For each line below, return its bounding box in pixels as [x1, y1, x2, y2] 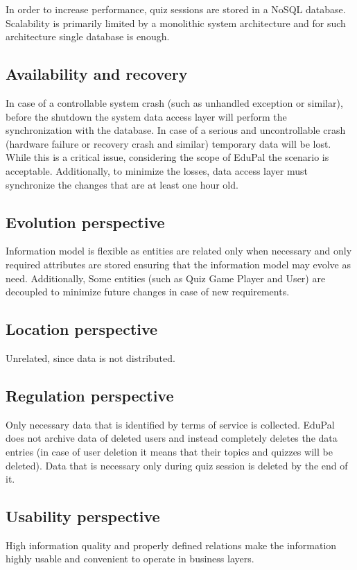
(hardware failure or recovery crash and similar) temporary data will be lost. [6, 136, 331, 150]
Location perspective [6, 318, 158, 340]
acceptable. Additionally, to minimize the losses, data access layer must [6, 163, 308, 178]
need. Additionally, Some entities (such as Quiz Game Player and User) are [6, 270, 326, 285]
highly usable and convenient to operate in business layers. [6, 551, 254, 566]
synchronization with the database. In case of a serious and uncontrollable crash [6, 123, 346, 137]
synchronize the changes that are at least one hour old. [6, 177, 238, 191]
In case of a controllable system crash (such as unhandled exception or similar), [6, 95, 343, 110]
